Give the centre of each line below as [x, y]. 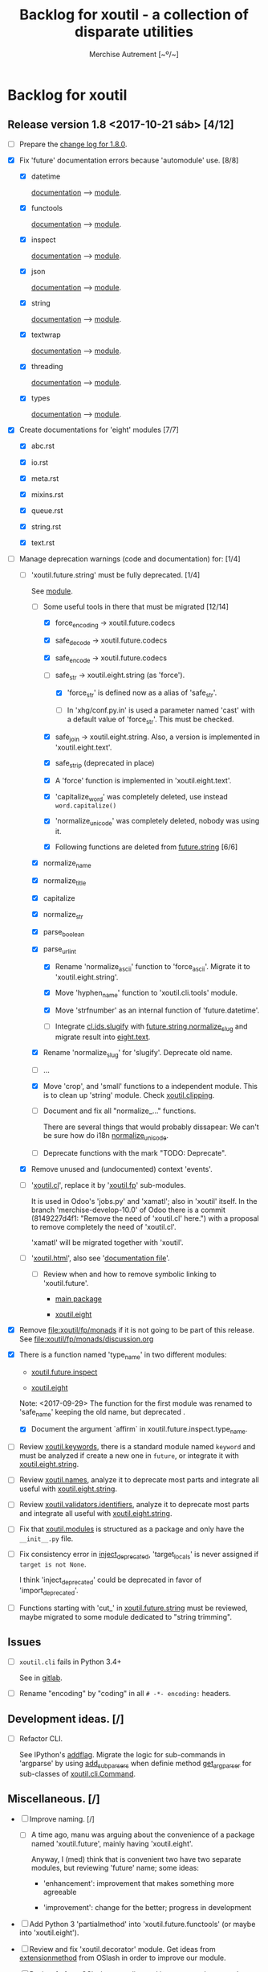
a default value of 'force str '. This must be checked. [150, 720]
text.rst [43, 542]
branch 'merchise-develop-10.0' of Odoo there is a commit [128, 1210]
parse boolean [64, 933]
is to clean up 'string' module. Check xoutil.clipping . [129, 1095]
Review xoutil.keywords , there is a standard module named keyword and [137, 1447]
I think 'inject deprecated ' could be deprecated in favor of [110, 1581]
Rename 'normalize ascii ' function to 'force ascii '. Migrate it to [152, 968]
